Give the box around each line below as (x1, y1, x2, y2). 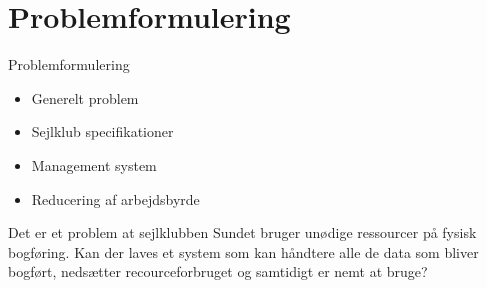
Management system (31, 154, 157, 175)
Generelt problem (31, 87, 139, 108)
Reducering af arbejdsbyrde (31, 188, 200, 209)
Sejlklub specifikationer (31, 121, 174, 142)
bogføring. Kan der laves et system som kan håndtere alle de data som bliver (8, 241, 479, 262)
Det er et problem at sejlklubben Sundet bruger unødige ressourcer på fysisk (8, 222, 477, 243)
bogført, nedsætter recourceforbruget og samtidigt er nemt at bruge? (8, 261, 428, 282)
